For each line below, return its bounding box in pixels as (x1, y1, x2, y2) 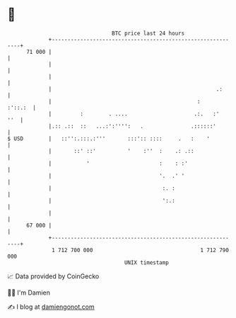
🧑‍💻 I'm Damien (7, 288, 51, 297)
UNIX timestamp (124, 259, 170, 266)
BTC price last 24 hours (112, 30, 185, 37)
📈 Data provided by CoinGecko (7, 272, 100, 280)
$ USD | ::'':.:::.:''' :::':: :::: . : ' (7, 135, 211, 142)
